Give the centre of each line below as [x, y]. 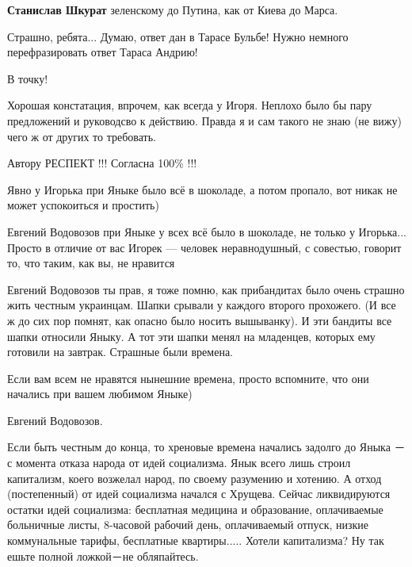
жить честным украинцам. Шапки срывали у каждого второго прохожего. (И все [202, 305]
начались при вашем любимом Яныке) [100, 394]
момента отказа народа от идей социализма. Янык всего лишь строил [183, 463]
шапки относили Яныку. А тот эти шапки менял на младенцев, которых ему [191, 336]
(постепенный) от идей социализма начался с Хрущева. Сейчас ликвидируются [199, 494]
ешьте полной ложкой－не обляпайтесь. [103, 556]
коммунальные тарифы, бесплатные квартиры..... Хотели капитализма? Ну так [196, 540]
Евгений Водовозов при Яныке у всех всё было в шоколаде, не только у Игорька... [207, 231]
